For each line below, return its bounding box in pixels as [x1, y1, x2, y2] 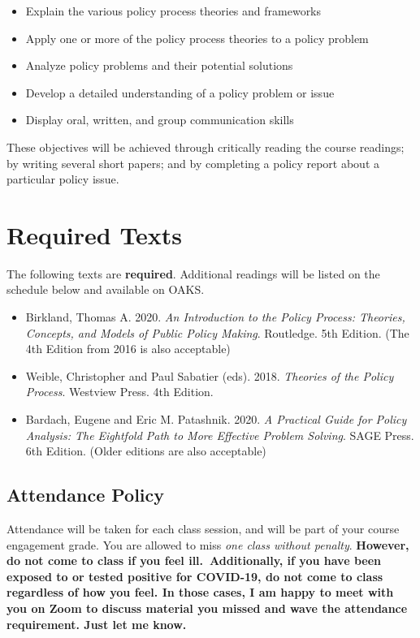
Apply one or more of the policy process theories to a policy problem [25, 29, 369, 46]
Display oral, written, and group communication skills [25, 111, 294, 128]
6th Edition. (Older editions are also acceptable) [25, 442, 266, 459]
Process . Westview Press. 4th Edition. [25, 383, 214, 400]
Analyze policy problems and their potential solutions [25, 57, 293, 74]
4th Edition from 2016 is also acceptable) [25, 340, 231, 357]
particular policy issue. [6, 170, 119, 188]
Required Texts [6, 218, 183, 251]
